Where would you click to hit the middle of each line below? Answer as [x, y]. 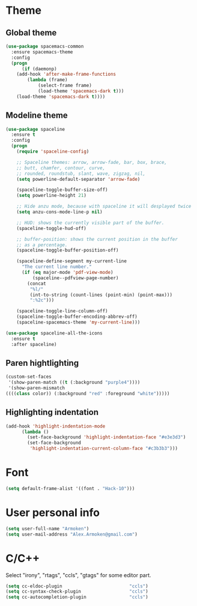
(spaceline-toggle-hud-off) [51, 228]
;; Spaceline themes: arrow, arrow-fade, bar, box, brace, [92, 162]
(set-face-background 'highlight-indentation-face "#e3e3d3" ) [107, 437]
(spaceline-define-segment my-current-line [72, 261]
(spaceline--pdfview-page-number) [75, 278]
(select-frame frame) [65, 86]
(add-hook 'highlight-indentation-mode [56, 426]
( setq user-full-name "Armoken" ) [47, 529]
